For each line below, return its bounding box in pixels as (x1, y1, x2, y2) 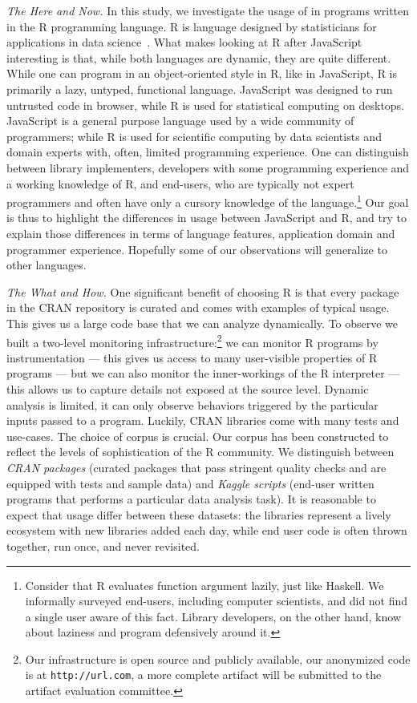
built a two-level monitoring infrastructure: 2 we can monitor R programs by (6, 331, 379, 350)
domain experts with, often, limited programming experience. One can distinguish (6, 143, 409, 160)
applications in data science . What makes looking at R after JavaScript (6, 34, 362, 51)
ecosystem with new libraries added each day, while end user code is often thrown (6, 522, 407, 539)
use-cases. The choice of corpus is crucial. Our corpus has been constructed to (6, 427, 389, 444)
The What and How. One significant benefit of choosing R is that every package (6, 283, 399, 300)
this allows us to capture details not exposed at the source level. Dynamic (6, 380, 369, 397)
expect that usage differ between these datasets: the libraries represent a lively (6, 506, 391, 523)
